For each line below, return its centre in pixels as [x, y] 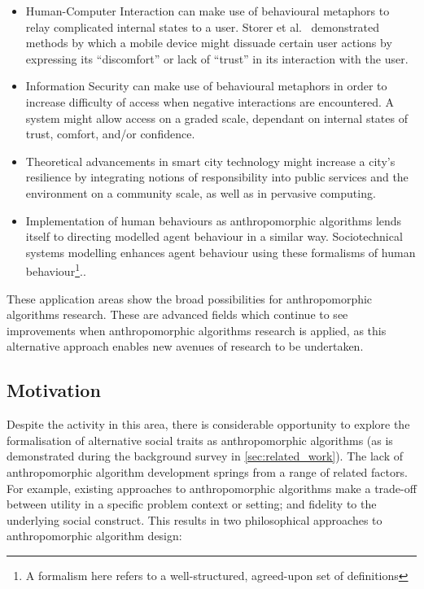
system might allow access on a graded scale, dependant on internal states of [216, 118]
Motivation [54, 390]
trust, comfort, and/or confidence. [110, 134]
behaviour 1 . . [56, 270]
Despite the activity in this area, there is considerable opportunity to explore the [208, 424]
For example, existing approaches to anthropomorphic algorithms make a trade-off [212, 488]
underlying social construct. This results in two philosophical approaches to [195, 519]
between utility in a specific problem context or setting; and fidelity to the [192, 504]
